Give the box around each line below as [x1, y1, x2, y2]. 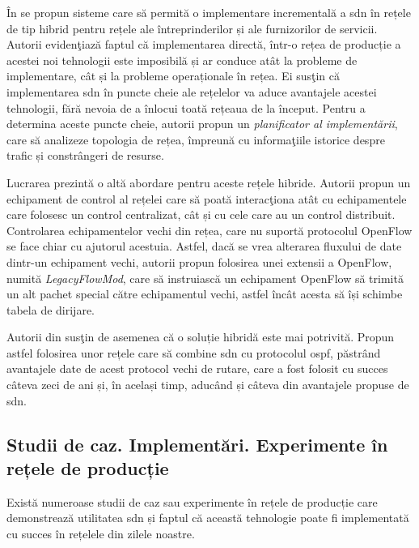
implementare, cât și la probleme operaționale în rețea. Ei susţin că [6, 67, 341, 84]
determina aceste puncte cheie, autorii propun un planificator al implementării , [6, 115, 398, 132]
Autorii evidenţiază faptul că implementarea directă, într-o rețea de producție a [6, 36, 401, 53]
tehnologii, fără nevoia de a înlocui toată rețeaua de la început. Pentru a [6, 99, 366, 116]
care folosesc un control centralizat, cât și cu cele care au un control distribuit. [6, 206, 396, 223]
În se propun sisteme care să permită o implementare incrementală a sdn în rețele [6, 4, 411, 20]
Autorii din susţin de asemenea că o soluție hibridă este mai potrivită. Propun [6, 328, 395, 345]
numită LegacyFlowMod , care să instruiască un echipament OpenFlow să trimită [6, 269, 404, 286]
